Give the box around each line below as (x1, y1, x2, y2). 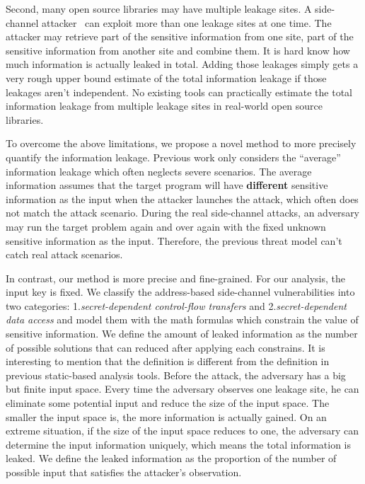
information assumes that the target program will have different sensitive (6, 178, 328, 192)
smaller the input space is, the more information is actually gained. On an (6, 409, 327, 424)
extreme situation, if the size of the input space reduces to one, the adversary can (6, 423, 359, 438)
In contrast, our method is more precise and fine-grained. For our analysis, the (6, 270, 345, 285)
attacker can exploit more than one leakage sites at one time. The (41, 15, 332, 30)
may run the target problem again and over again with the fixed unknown (6, 219, 326, 234)
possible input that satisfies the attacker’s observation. (6, 465, 242, 479)
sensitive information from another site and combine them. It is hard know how (6, 42, 350, 57)
